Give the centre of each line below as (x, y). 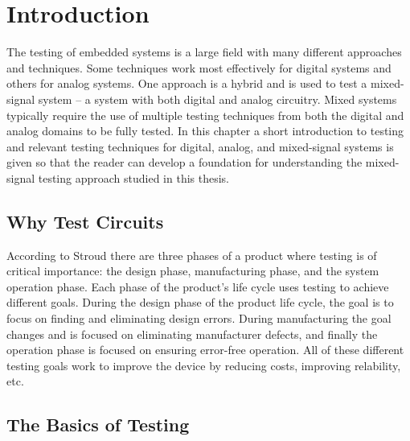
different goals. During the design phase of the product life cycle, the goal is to (200, 302)
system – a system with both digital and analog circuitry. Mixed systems (217, 99)
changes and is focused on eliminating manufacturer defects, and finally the (192, 334)
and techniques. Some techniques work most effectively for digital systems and (199, 67)
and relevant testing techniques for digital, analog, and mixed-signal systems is (200, 146)
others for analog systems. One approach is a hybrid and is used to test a (187, 83)
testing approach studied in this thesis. (134, 177)
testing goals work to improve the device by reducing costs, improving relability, (204, 365)
